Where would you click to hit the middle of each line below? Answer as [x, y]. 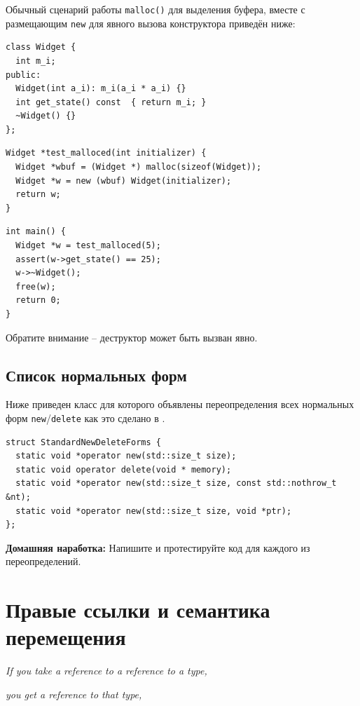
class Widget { [41, 47]
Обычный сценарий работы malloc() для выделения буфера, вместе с [155, 9]
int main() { [36, 232]
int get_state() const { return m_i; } [111, 102]
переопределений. [43, 561]
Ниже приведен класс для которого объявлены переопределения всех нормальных [180, 404]
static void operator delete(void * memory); [124, 469]
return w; [38, 195]
